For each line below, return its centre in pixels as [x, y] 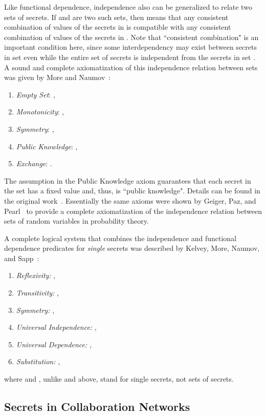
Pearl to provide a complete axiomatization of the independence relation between [133, 211]
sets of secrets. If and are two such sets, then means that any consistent [116, 17]
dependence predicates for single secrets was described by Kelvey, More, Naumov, [132, 248]
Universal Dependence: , [54, 344]
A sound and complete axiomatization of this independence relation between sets [131, 67]
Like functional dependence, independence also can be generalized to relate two [128, 7]
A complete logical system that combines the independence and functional [120, 238]
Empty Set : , [36, 94]
